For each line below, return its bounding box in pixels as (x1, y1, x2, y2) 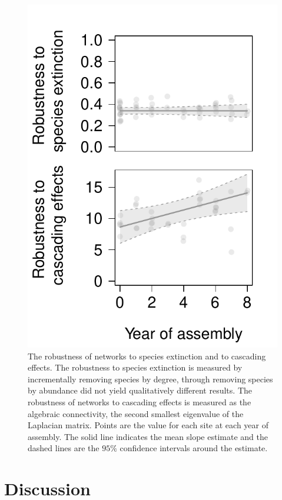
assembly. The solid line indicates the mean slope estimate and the (28, 430, 268, 442)
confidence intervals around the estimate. (120, 442, 268, 454)
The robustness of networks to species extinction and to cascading (28, 349, 266, 362)
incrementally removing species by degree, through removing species (28, 372, 273, 385)
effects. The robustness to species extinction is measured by (28, 361, 243, 374)
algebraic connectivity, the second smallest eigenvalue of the (28, 407, 244, 419)
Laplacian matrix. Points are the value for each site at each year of (28, 419, 268, 431)
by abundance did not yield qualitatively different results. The (28, 384, 252, 396)
